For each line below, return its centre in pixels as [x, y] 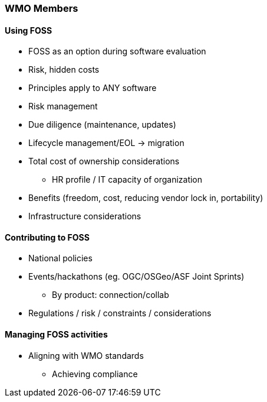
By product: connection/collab [111, 295]
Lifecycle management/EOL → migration [106, 143]
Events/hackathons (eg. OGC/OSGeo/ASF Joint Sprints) [136, 277]
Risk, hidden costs [64, 70]
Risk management [63, 106]
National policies [60, 258]
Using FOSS [29, 30]
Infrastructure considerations [85, 216]
